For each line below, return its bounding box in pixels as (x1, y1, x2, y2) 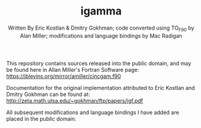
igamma (80, 4, 122, 18)
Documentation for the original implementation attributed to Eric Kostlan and (6, 84, 196, 91)
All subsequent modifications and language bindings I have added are (6, 109, 179, 116)
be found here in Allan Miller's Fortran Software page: (6, 66, 140, 73)
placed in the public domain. (6, 115, 76, 122)
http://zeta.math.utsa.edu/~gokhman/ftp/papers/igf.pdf (6, 97, 143, 104)
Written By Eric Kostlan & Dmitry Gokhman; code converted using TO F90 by (8, 24, 194, 33)
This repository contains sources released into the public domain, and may (6, 59, 191, 67)
